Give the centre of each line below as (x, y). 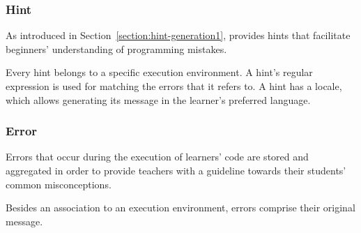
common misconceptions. (59, 184)
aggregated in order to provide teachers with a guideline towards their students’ (176, 170)
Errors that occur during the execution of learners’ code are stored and (157, 157)
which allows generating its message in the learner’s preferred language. (158, 99)
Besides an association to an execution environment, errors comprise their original (180, 208)
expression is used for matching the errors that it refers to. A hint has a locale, (174, 86)
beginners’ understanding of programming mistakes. (116, 48)
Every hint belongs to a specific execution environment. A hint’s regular (159, 72)
